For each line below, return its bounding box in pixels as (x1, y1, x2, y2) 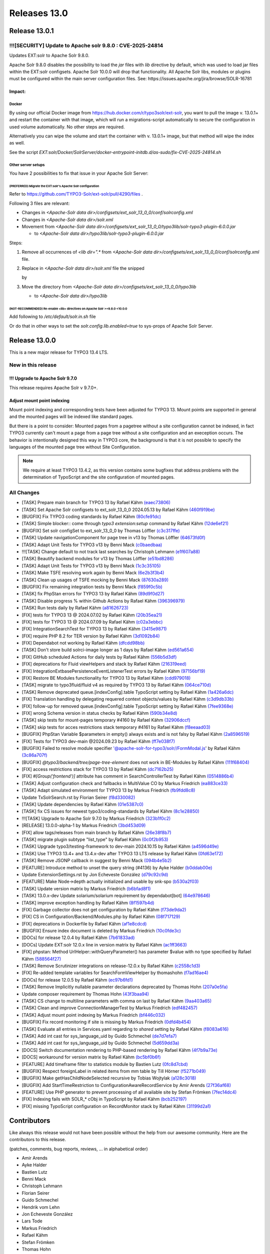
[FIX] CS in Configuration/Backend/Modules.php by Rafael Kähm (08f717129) (21, 913, 180, 920)
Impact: (9, 88, 26, 95)
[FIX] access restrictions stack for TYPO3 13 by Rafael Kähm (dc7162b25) (21, 766, 174, 772)
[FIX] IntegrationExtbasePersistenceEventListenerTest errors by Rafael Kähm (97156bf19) (21, 668, 205, 674)
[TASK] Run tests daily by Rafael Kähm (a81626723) (21, 605, 128, 611)
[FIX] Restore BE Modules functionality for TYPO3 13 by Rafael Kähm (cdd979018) (21, 675, 191, 681)
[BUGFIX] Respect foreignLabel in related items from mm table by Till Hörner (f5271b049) (21, 1068, 206, 1074)
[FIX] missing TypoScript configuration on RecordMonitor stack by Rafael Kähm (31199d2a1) (21, 1103, 211, 1109)
